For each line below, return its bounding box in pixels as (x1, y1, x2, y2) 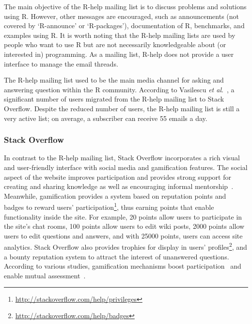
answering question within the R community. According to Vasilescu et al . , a (4, 84, 235, 94)
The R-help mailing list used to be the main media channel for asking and (4, 75, 224, 85)
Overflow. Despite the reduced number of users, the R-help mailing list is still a (4, 103, 240, 113)
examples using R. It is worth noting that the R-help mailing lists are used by (4, 30, 236, 40)
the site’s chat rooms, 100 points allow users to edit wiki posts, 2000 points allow (4, 221, 245, 231)
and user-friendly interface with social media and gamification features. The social (4, 162, 248, 172)
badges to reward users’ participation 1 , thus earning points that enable (4, 201, 214, 212)
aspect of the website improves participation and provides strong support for (4, 171, 231, 182)
